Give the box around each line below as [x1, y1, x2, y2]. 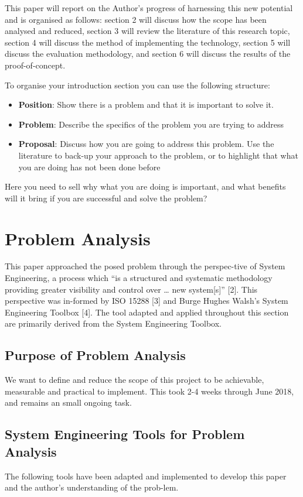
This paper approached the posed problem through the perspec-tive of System [5, 260, 285, 272]
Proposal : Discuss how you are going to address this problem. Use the [18, 138, 274, 150]
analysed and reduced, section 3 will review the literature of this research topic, [5, 25, 290, 37]
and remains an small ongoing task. [5, 396, 132, 409]
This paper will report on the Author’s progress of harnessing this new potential [5, 2, 293, 13]
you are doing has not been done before [18, 160, 161, 173]
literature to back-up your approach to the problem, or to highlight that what [18, 149, 298, 161]
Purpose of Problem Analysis [5, 346, 186, 364]
